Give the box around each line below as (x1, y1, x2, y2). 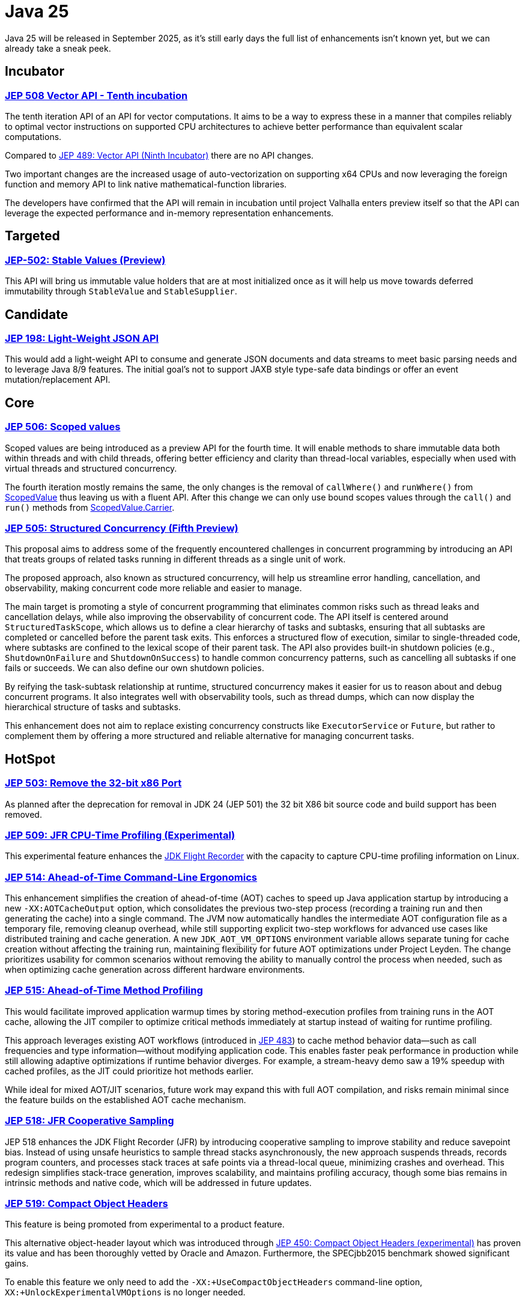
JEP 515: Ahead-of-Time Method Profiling (5, 984, 203, 997)
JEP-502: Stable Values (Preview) (5, 254, 166, 266)
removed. (5, 809, 42, 820)
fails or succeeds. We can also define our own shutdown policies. (5, 663, 264, 674)
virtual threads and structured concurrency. (5, 463, 177, 473)
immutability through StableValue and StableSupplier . (5, 286, 237, 297)
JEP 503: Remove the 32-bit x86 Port (5, 777, 182, 789)
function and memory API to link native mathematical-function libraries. (5, 178, 287, 189)
